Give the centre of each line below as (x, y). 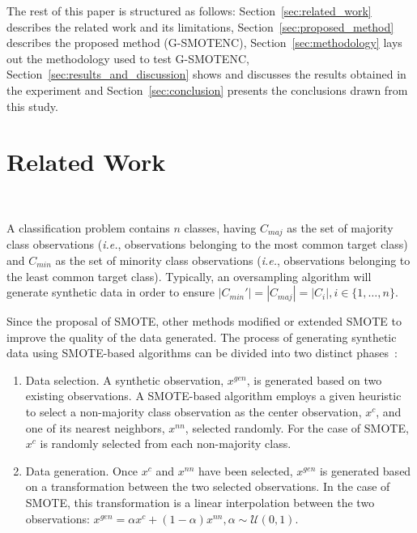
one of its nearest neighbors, (95, 427)
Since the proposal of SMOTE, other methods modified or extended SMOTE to (204, 321)
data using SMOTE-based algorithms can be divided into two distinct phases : (202, 353)
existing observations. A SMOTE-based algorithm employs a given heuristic (213, 396)
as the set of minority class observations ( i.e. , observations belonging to (233, 260)
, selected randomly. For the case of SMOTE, (297, 427)
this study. (32, 106)
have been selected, (245, 470)
